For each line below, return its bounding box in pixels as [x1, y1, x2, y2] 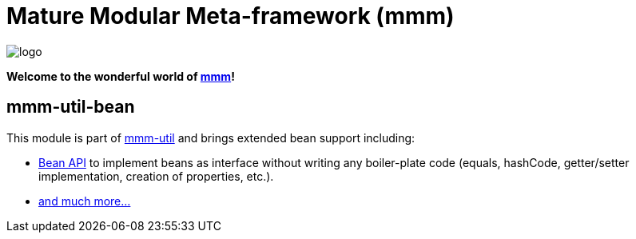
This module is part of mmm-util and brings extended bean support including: [6, 130, 415, 145]
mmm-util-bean [6, 97, 135, 118]
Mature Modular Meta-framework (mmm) [6, 2, 455, 30]
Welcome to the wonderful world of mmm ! [6, 69, 235, 83]
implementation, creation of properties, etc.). [38, 169, 274, 183]
